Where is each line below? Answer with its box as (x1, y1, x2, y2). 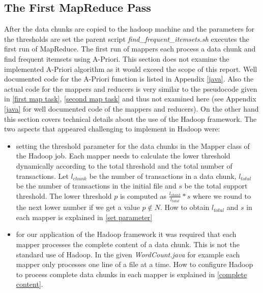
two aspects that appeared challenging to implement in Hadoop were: (4, 123, 220, 134)
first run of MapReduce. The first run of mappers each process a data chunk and (4, 43, 256, 54)
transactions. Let (16, 170, 69, 181)
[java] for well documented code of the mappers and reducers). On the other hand (4, 103, 259, 114)
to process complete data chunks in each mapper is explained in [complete (16, 269, 247, 279)
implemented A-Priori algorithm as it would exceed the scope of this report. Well (4, 63, 257, 74)
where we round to (193, 190, 251, 201)
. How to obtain (160, 202, 210, 212)
